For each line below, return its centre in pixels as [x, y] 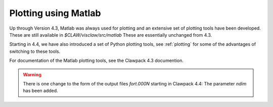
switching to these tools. [35, 51]
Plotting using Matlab [55, 13]
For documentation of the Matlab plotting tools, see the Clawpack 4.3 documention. [97, 61]
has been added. [40, 91]
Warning [32, 74]
